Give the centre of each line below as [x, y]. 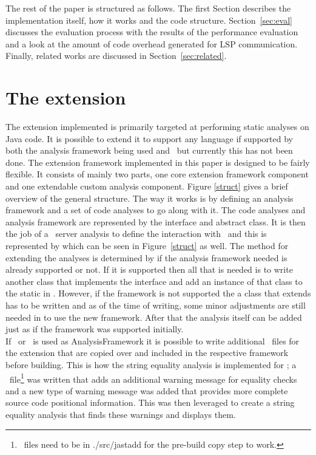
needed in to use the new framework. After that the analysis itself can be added [154, 317]
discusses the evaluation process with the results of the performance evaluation [152, 32]
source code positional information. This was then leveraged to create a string [150, 402]
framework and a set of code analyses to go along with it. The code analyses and [156, 210]
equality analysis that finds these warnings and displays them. [121, 414]
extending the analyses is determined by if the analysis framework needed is [146, 257]
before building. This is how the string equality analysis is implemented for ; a [151, 364]
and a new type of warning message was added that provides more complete [147, 390]
